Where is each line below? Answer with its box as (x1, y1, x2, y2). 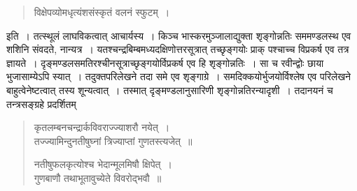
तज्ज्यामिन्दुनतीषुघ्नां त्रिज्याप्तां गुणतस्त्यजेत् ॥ (34, 133, 192, 148)
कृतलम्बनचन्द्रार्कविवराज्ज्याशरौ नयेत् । (34, 120, 170, 135)
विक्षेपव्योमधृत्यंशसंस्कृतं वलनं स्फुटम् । (34, 5, 170, 19)
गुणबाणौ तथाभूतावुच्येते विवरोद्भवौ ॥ (34, 170, 162, 185)
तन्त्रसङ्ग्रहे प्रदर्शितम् (6, 96, 76, 111)
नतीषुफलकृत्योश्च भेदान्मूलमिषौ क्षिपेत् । (34, 157, 172, 171)
